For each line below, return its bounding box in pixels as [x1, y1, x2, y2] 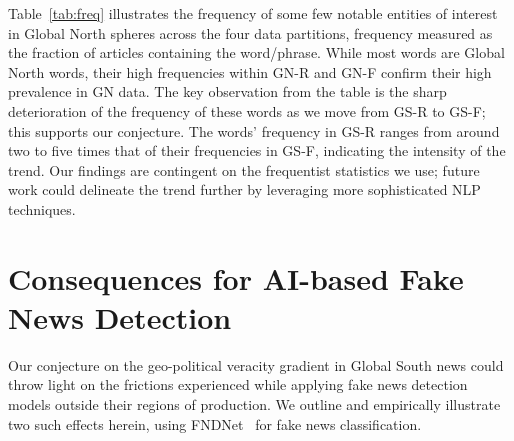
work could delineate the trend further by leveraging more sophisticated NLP [8, 179, 481, 200]
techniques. [8, 198, 76, 219]
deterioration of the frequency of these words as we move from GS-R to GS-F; [8, 100, 486, 121]
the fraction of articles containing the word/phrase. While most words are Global [8, 42, 505, 63]
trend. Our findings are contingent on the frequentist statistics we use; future [8, 159, 480, 180]
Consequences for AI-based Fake [8, 257, 464, 298]
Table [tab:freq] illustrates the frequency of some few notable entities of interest [8, 3, 498, 23]
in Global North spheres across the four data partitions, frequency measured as [8, 22, 493, 43]
